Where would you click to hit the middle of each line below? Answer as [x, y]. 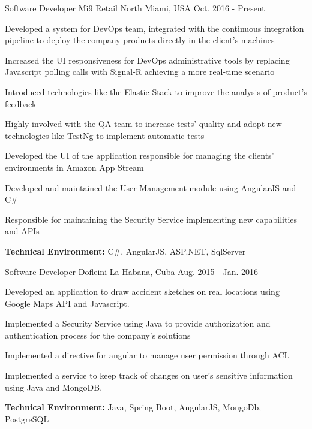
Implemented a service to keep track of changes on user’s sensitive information [149, 375]
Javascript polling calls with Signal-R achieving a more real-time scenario [140, 72]
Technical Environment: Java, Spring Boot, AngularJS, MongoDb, [133, 407]
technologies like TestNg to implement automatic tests [105, 135]
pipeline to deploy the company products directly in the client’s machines [140, 40]
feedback [21, 103]
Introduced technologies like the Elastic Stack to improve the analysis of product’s [156, 91]
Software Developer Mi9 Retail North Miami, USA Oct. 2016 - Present [135, 8]
